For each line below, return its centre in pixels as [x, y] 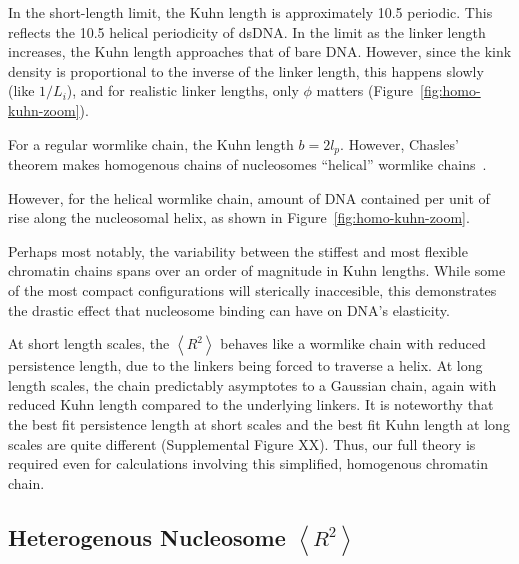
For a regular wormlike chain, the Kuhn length [151, 143]
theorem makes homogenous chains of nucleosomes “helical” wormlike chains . [247, 164]
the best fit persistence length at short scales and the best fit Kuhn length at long [259, 423]
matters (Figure [365, 90]
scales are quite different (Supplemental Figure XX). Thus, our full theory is [242, 443]
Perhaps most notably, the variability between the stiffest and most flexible [238, 250]
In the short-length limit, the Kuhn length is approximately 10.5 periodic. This [250, 12]
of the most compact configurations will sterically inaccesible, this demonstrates [252, 289]
